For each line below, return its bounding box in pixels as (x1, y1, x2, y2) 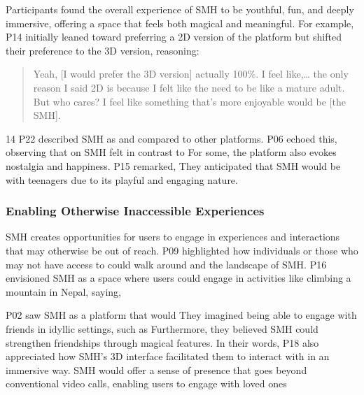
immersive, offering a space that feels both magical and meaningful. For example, (6, 15, 354, 30)
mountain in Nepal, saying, (6, 284, 121, 299)
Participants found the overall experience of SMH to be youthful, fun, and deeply (6, 2, 354, 16)
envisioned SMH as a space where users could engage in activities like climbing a (6, 271, 351, 285)
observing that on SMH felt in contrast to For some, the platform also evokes (6, 145, 337, 159)
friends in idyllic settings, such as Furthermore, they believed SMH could (6, 321, 318, 336)
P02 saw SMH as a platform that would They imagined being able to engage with (6, 308, 357, 322)
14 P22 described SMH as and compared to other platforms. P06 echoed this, (6, 131, 337, 145)
